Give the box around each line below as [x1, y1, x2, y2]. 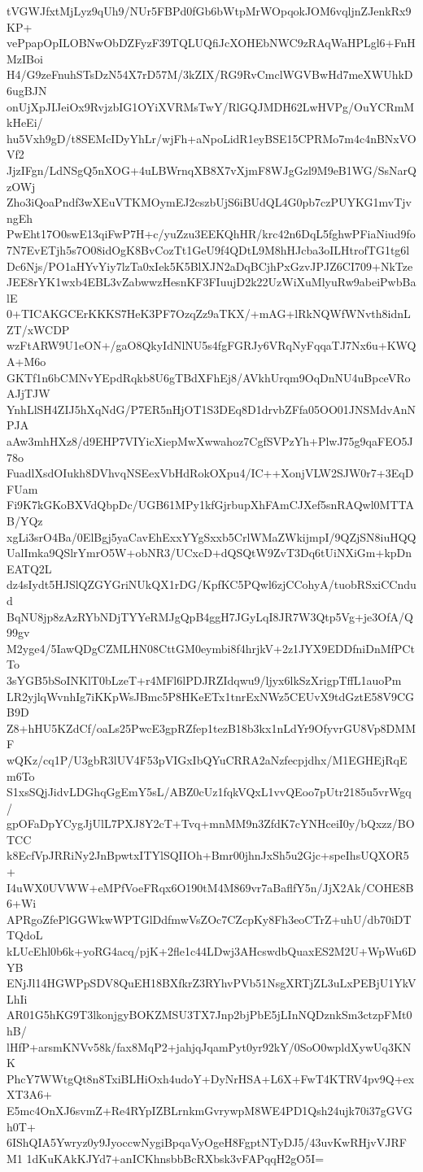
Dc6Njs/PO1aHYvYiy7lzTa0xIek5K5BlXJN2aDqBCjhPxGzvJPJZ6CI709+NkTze [7, 257, 413, 274]
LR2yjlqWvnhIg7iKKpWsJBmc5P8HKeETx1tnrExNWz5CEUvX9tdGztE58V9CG [7, 687, 415, 704]
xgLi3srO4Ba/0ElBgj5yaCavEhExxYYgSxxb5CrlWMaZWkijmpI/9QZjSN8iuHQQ [7, 528, 416, 545]
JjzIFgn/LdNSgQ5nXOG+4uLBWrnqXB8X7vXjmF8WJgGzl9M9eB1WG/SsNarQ [7, 161, 416, 178]
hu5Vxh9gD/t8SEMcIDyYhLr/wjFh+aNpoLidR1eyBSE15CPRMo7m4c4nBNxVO [7, 129, 416, 146]
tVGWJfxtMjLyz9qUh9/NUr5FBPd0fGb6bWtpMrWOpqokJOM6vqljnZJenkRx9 [7, 2, 412, 19]
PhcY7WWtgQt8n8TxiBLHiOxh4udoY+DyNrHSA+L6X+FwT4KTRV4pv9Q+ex [7, 1070, 415, 1087]
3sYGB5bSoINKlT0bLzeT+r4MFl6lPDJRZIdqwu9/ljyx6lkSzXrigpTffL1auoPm [7, 671, 402, 688]
